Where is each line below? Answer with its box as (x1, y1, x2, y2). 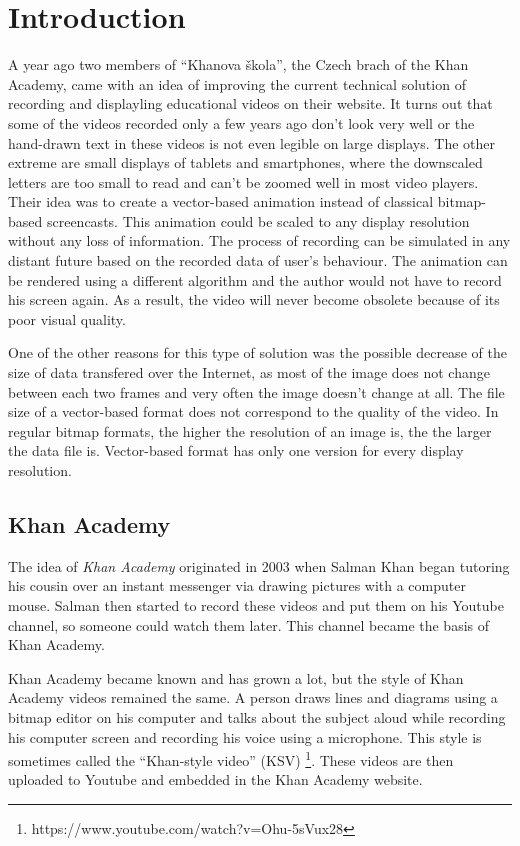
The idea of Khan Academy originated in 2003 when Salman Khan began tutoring (8, 555, 510, 576)
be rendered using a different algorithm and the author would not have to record (8, 269, 502, 290)
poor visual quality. (8, 308, 126, 329)
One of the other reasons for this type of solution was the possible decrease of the (8, 342, 507, 363)
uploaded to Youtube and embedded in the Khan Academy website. (8, 769, 423, 790)
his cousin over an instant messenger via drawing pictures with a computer (8, 575, 466, 596)
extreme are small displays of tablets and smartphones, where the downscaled (8, 152, 483, 173)
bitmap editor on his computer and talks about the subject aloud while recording (8, 706, 506, 727)
